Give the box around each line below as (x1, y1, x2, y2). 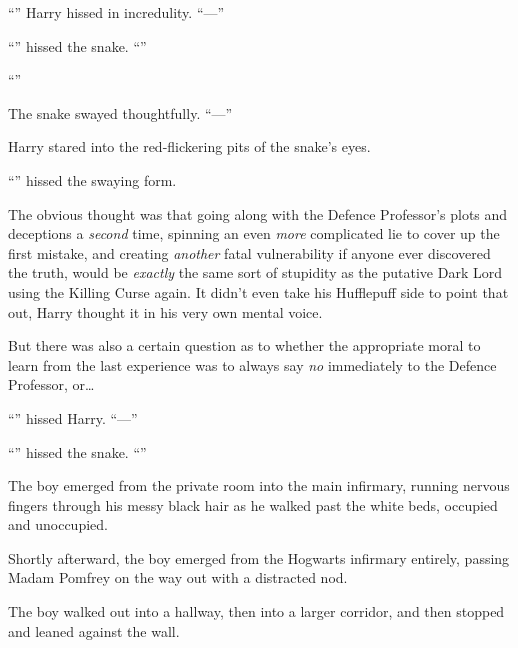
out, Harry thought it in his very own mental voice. (8, 301, 323, 322)
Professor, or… (8, 374, 95, 395)
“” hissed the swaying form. (8, 169, 177, 190)
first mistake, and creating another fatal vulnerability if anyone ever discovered (8, 242, 491, 263)
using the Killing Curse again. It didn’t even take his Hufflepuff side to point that (8, 281, 509, 302)
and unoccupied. (8, 514, 108, 535)
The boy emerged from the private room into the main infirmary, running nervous (8, 475, 510, 496)
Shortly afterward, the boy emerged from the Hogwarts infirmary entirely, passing (8, 547, 510, 568)
